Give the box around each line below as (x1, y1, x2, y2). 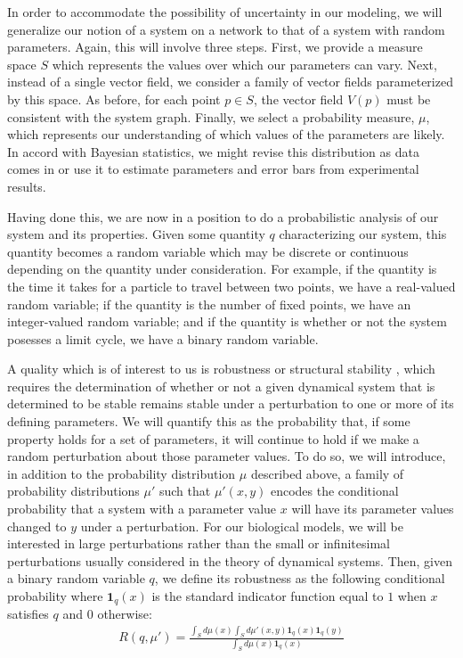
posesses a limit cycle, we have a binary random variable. (7, 329, 319, 348)
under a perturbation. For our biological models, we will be (80, 516, 403, 535)
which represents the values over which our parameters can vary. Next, (52, 54, 437, 73)
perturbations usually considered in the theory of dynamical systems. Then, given (7, 551, 452, 570)
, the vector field (253, 89, 344, 108)
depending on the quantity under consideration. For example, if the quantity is (7, 259, 437, 278)
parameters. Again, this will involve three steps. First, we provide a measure (7, 37, 423, 56)
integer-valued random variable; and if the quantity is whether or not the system (7, 312, 447, 331)
